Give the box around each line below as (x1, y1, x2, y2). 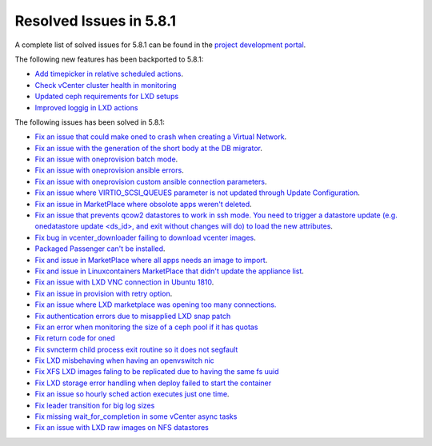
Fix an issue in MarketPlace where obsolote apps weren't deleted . (34, 199, 252, 209)
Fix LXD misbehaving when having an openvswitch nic (34, 356, 215, 365)
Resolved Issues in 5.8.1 (14, 12, 176, 30)
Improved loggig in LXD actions (34, 102, 138, 112)
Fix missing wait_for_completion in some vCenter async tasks (34, 412, 238, 421)
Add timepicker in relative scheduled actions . (34, 69, 184, 79)
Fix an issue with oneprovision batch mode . (34, 154, 178, 164)
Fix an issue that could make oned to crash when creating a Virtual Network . (34, 132, 287, 141)
